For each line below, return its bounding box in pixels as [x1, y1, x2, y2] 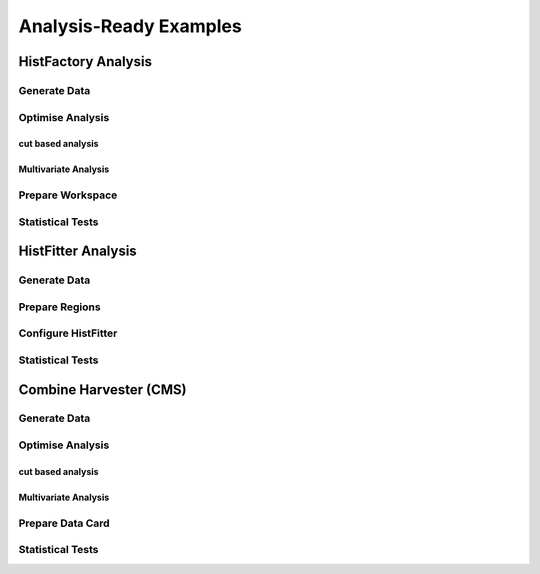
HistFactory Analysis [18, 53, 152, 70]
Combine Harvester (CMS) [18, 381, 187, 398]
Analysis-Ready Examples [18, 15, 242, 37]
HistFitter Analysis [18, 243, 137, 260]
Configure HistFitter [18, 326, 118, 340]
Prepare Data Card [18, 516, 110, 530]
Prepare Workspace [18, 188, 118, 202]
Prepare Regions [18, 300, 101, 314]
